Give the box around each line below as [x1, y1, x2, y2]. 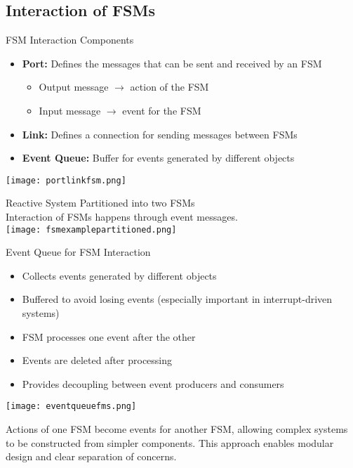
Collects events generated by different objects [22, 268, 217, 282]
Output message [39, 79, 109, 94]
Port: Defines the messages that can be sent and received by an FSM [22, 56, 322, 70]
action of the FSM [130, 79, 209, 94]
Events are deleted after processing [22, 353, 173, 368]
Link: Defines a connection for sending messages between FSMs [22, 126, 298, 141]
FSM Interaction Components [6, 32, 134, 47]
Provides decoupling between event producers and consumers [22, 376, 284, 391]
